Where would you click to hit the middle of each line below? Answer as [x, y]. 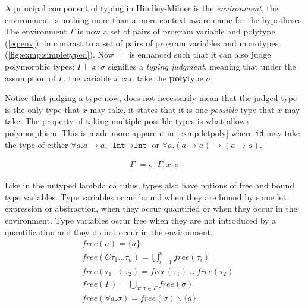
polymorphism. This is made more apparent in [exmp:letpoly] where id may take [153, 132]
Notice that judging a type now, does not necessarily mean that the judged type [151, 98]
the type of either [37, 144]
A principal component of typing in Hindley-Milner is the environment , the [142, 8]
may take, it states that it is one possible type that [182, 109]
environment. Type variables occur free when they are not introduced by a [141, 220]
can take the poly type [162, 78]
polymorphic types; [40, 66]
